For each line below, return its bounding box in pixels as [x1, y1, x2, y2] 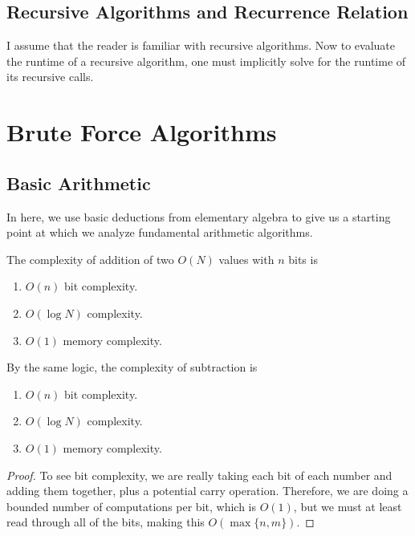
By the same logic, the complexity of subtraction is [6, 359, 258, 376]
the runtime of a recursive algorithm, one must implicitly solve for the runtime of [6, 52, 406, 69]
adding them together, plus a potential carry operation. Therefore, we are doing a [6, 482, 409, 499]
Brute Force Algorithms [6, 116, 277, 148]
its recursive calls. [6, 68, 94, 85]
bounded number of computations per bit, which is [6, 497, 256, 514]
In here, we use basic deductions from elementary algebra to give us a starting [6, 208, 391, 225]
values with [218, 250, 275, 267]
